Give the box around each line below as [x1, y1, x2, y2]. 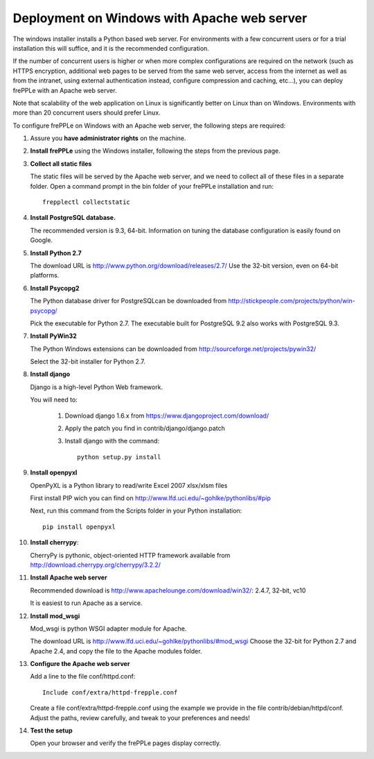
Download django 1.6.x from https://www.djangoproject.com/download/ [64, 411, 269, 420]
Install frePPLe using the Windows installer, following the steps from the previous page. [30, 146, 280, 155]
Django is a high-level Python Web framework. [30, 382, 163, 391]
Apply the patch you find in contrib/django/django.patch [64, 424, 225, 433]
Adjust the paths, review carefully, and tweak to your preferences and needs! [30, 713, 251, 722]
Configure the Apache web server [30, 660, 130, 668]
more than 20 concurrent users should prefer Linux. [12, 108, 161, 117]
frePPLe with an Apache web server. [12, 86, 117, 94]
